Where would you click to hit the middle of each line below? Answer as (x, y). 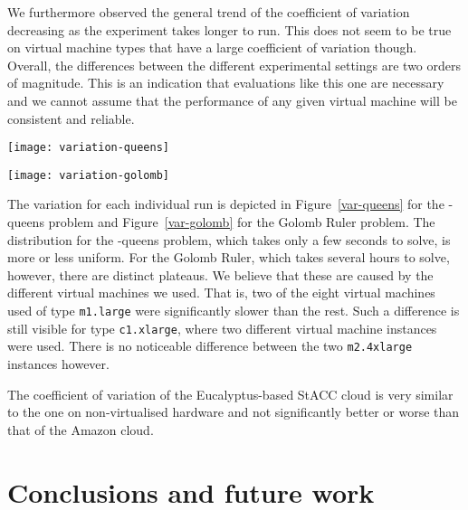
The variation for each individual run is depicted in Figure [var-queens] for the (226, 204)
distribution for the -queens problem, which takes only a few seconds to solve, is (229, 239)
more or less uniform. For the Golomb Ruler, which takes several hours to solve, (229, 257)
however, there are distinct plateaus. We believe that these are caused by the (220, 274)
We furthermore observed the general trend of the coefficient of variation (209, 12)
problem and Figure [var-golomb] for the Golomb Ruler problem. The (242, 222)
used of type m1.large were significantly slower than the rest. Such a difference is (234, 311)
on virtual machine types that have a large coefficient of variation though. (212, 47)
